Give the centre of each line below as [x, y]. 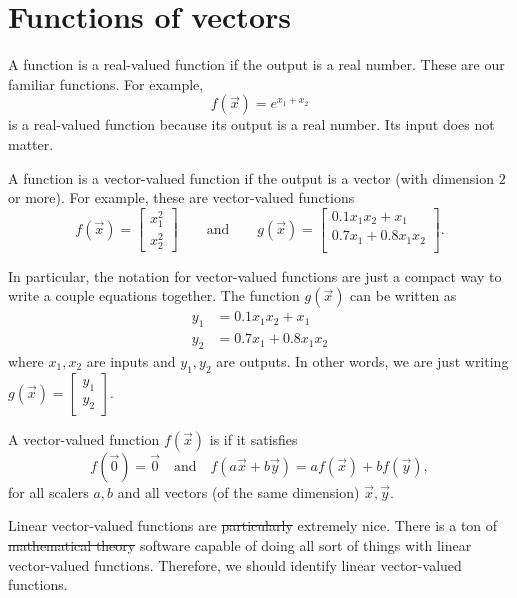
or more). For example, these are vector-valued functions [181, 197]
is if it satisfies [253, 438]
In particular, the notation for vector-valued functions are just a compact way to [255, 275]
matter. [31, 143]
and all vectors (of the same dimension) [238, 491]
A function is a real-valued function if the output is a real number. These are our [256, 64]
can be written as [403, 295]
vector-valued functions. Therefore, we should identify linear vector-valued [235, 564]
